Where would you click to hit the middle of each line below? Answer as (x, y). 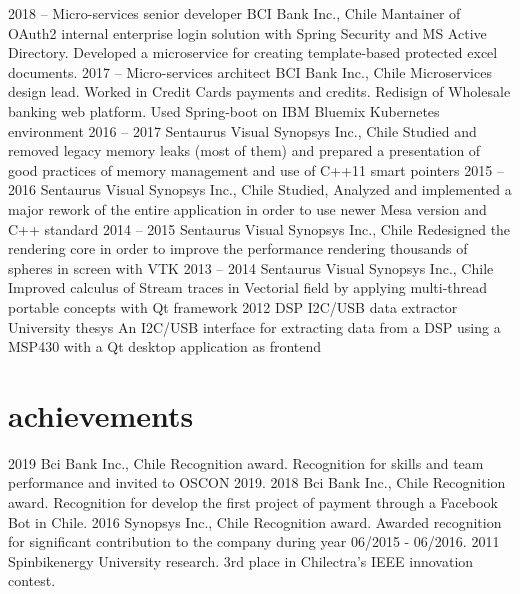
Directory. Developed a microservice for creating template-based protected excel (253, 52)
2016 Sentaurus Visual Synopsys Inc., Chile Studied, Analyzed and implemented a (260, 189)
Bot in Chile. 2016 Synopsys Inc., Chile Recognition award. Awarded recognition (255, 521)
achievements (101, 414)
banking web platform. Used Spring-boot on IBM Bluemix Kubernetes (224, 110)
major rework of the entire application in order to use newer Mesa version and (247, 208)
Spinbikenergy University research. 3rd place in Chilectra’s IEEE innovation (241, 560)
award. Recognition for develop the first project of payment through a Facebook (253, 502)
